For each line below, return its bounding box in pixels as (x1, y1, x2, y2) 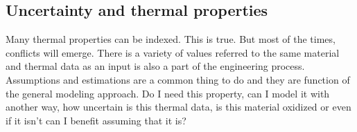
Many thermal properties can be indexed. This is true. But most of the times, (6, 32, 336, 46)
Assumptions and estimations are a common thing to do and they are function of (6, 72, 350, 86)
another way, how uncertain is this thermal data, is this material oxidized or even (6, 100, 351, 114)
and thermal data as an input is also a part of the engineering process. (6, 59, 305, 73)
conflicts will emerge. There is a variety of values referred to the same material (6, 45, 340, 59)
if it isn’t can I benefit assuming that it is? (6, 113, 186, 127)
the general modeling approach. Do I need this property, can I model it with (6, 86, 330, 100)
